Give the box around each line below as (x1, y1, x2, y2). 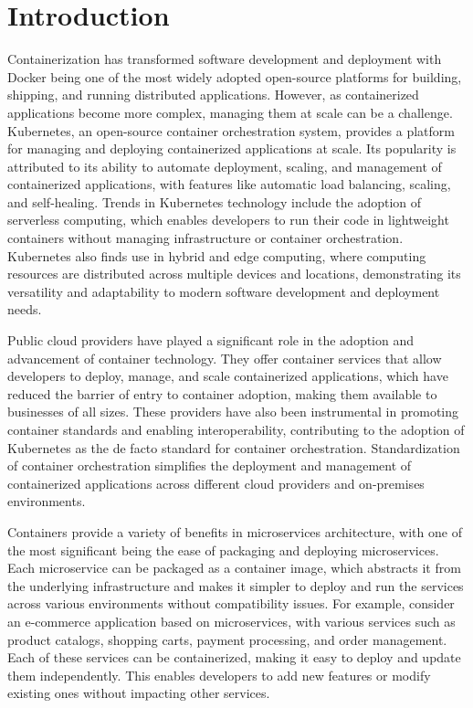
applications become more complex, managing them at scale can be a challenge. (7, 102, 453, 122)
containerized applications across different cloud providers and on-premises (7, 473, 425, 492)
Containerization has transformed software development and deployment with (7, 49, 442, 69)
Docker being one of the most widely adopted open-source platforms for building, (7, 67, 462, 86)
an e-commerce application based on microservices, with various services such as (7, 611, 456, 630)
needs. (7, 300, 42, 319)
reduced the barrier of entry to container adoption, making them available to (7, 384, 437, 403)
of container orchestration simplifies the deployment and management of (7, 456, 412, 475)
